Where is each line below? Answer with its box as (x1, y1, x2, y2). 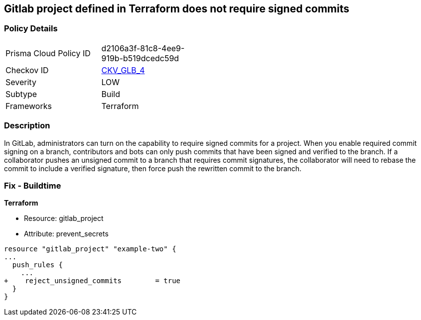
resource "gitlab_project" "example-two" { (4, 245, 176, 253)
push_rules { (12, 261, 63, 269)
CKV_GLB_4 (101, 65, 145, 75)
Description (4, 120, 50, 131)
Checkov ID (5, 65, 49, 75)
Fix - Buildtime (4, 180, 61, 191)
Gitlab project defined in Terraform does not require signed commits (4, 2, 349, 15)
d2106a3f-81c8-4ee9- (101, 43, 185, 53)
